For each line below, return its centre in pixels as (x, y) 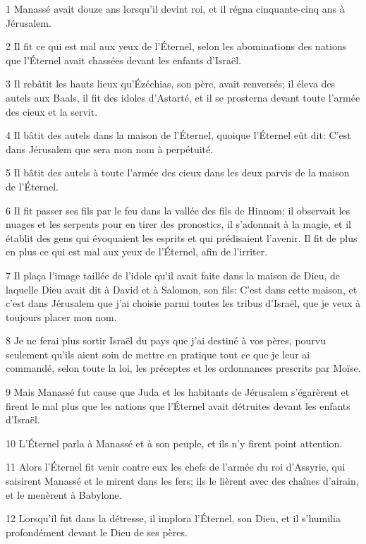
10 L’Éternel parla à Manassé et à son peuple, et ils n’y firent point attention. (174, 443)
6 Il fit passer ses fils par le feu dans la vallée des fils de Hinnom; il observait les (178, 210)
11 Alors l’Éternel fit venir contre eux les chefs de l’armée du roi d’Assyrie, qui (176, 467)
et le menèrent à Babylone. (64, 494)
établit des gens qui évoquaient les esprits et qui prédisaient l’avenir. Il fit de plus (182, 237)
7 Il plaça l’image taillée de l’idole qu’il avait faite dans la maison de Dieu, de (173, 275)
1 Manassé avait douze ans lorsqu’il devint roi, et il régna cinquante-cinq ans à (175, 8)
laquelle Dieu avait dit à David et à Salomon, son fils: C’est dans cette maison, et (182, 289)
